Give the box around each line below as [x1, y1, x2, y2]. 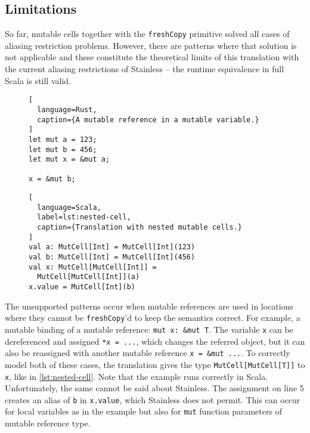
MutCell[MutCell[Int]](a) [37, 273, 140, 282]
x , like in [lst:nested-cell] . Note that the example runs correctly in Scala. [5, 370, 268, 382]
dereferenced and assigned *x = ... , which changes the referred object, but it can [5, 335, 305, 347]
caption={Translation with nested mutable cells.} [37, 223, 242, 232]
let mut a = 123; [29, 135, 97, 144]
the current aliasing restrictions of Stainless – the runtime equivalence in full [5, 63, 284, 75]
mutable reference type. [5, 417, 91, 429]
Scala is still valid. [5, 74, 71, 86]
